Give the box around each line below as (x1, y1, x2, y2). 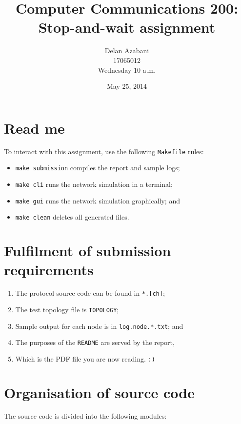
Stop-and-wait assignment (38, 17, 216, 37)
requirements (4, 260, 94, 280)
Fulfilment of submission (4, 241, 171, 261)
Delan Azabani (104, 45, 149, 56)
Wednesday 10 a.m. (98, 64, 156, 75)
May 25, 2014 (106, 81, 147, 91)
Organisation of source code (4, 382, 195, 402)
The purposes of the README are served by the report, (15, 337, 175, 347)
